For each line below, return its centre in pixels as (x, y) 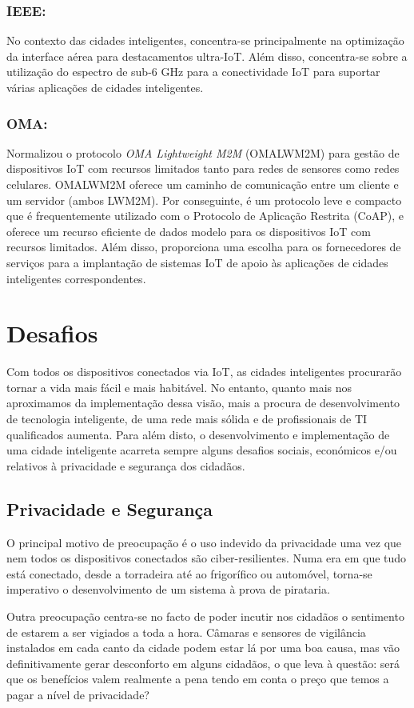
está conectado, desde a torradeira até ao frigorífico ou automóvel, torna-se (189, 573)
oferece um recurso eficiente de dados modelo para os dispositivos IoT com (189, 231)
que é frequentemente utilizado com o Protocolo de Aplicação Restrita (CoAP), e (205, 216)
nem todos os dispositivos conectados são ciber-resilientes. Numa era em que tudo (207, 558)
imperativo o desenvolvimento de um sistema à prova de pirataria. (168, 589)
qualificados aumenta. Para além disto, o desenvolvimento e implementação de (198, 434)
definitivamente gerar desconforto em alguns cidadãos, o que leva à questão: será (203, 663)
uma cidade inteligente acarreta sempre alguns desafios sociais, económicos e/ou (202, 450)
